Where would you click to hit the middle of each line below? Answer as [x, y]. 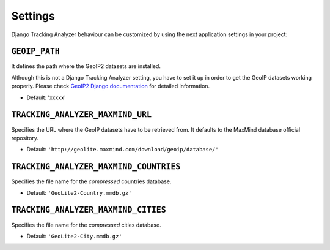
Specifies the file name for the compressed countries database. [91, 181]
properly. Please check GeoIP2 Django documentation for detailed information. [111, 86]
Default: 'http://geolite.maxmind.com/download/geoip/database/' [123, 150]
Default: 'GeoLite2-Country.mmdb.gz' [79, 192]
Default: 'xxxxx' [46, 97]
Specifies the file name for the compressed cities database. [86, 225]
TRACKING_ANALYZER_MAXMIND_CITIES [89, 210]
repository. [25, 138]
